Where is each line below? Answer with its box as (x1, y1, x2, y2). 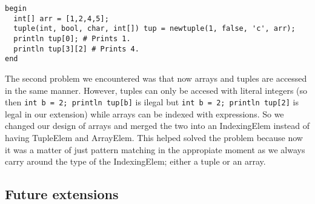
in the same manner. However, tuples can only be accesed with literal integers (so (5, 84, 308, 96)
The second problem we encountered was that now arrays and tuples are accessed (5, 71, 307, 84)
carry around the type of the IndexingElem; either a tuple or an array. (5, 155, 266, 168)
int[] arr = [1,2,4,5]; (13, 14, 109, 23)
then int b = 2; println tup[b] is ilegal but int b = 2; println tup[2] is (5, 96, 299, 108)
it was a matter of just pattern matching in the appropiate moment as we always (5, 143, 305, 156)
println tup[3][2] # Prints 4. (13, 44, 139, 53)
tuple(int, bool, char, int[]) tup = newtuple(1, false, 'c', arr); (13, 24, 296, 33)
